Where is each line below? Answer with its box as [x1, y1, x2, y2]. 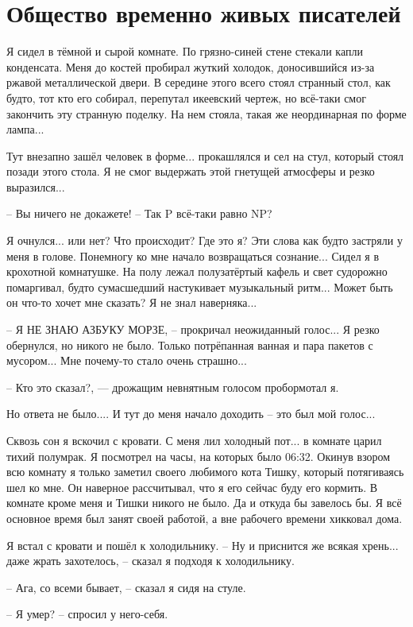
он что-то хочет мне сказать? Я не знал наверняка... [6, 294, 257, 311]
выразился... [6, 178, 65, 195]
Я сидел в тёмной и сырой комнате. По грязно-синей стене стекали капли [6, 43, 363, 60]
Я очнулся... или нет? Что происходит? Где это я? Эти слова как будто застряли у [6, 232, 403, 249]
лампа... [6, 121, 44, 137]
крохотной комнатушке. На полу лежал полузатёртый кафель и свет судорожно [6, 263, 388, 280]
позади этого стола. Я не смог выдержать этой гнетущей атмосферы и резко [6, 163, 375, 180]
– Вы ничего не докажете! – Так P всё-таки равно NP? [6, 205, 272, 222]
